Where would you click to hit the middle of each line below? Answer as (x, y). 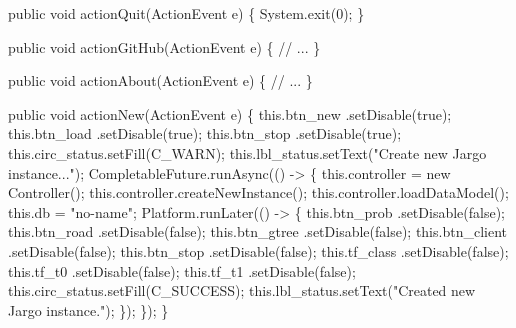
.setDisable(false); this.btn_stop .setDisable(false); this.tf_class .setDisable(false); (258, 250)
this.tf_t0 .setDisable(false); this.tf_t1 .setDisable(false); (182, 270)
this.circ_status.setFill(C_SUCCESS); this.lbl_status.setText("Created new (242, 290)
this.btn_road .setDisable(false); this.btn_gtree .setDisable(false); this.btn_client (257, 231)
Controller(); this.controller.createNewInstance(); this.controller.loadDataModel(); (258, 192)
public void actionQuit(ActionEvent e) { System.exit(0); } (186, 13)
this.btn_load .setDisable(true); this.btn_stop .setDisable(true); (205, 133)
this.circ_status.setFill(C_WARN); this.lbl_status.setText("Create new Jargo (247, 152)
